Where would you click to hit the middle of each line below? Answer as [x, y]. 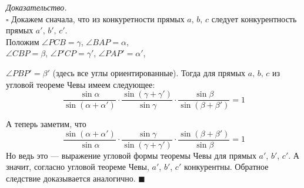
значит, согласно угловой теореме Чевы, [78, 167]
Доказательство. [36, 7]
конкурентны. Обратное [226, 167]
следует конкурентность [254, 18]
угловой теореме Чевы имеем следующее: [81, 84]
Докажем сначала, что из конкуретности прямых [98, 18]
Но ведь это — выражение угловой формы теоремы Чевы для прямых [131, 155]
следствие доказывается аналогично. [71, 178]
